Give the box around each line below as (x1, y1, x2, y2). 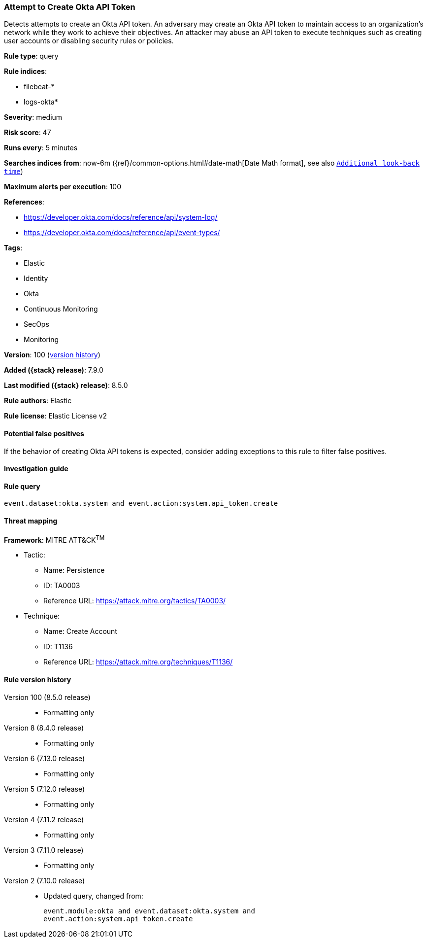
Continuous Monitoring (24, 305, 98, 314)
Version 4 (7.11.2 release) (4, 815, 84, 824)
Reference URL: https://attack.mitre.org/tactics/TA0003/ (43, 596, 226, 605)
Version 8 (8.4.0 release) (4, 723, 84, 732)
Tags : (4, 244, 23, 252)
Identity (24, 274, 48, 283)
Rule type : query (4, 52, 59, 61)
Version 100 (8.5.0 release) (4, 693, 91, 701)
